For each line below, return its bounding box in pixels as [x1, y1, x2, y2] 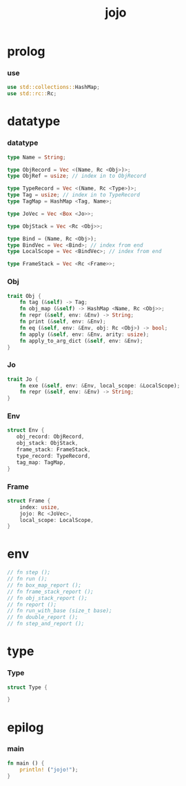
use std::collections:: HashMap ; [7, 84, 100, 91]
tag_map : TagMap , [16, 458, 67, 466]
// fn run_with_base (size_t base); [7, 607, 112, 614]
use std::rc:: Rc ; [7, 90, 57, 97]
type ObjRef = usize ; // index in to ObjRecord [7, 172, 147, 180]
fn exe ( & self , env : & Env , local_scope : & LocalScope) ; [19, 382, 180, 389]
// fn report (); [7, 601, 57, 608]
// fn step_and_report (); [7, 621, 85, 627]
